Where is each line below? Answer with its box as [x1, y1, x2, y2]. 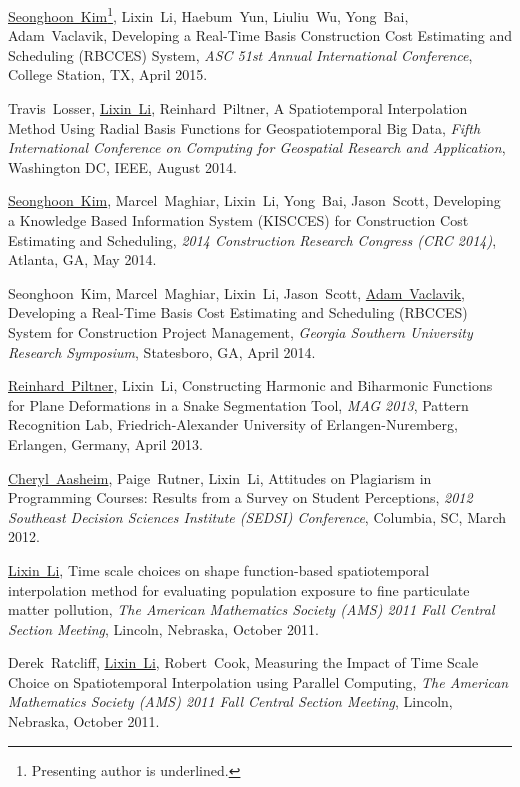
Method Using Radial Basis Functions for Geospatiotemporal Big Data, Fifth [8, 117, 481, 138]
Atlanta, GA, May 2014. [8, 249, 157, 270]
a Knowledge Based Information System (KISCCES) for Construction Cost [8, 210, 469, 230]
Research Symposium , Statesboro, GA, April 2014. [8, 341, 316, 362]
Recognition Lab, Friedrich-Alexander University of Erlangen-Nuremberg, [8, 414, 458, 435]
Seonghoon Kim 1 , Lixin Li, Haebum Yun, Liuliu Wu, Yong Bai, [8, 3, 409, 26]
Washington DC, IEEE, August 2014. [8, 156, 237, 177]
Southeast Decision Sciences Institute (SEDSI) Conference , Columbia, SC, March [8, 506, 507, 527]
